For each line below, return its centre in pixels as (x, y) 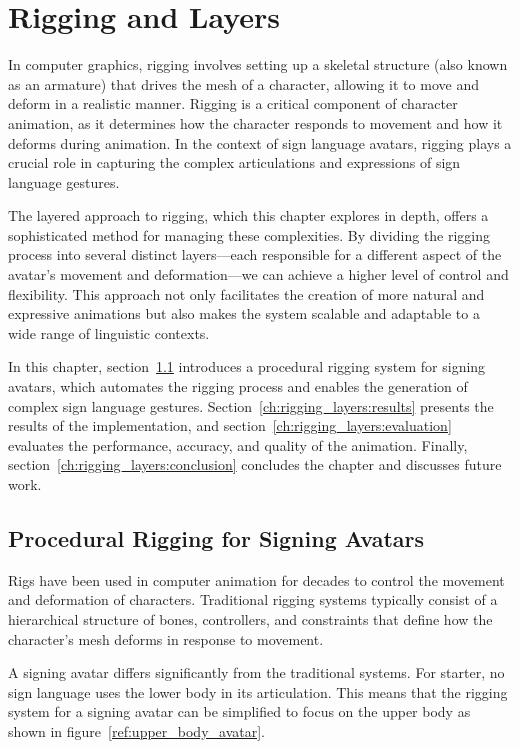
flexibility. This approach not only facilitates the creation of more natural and (246, 293)
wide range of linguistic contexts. (109, 332)
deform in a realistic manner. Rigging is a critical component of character (233, 103)
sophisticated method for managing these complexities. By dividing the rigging (249, 234)
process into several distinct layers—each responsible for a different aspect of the (255, 254)
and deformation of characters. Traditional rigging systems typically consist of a (253, 599)
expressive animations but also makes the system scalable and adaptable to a (244, 313)
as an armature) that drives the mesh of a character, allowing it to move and (243, 83)
